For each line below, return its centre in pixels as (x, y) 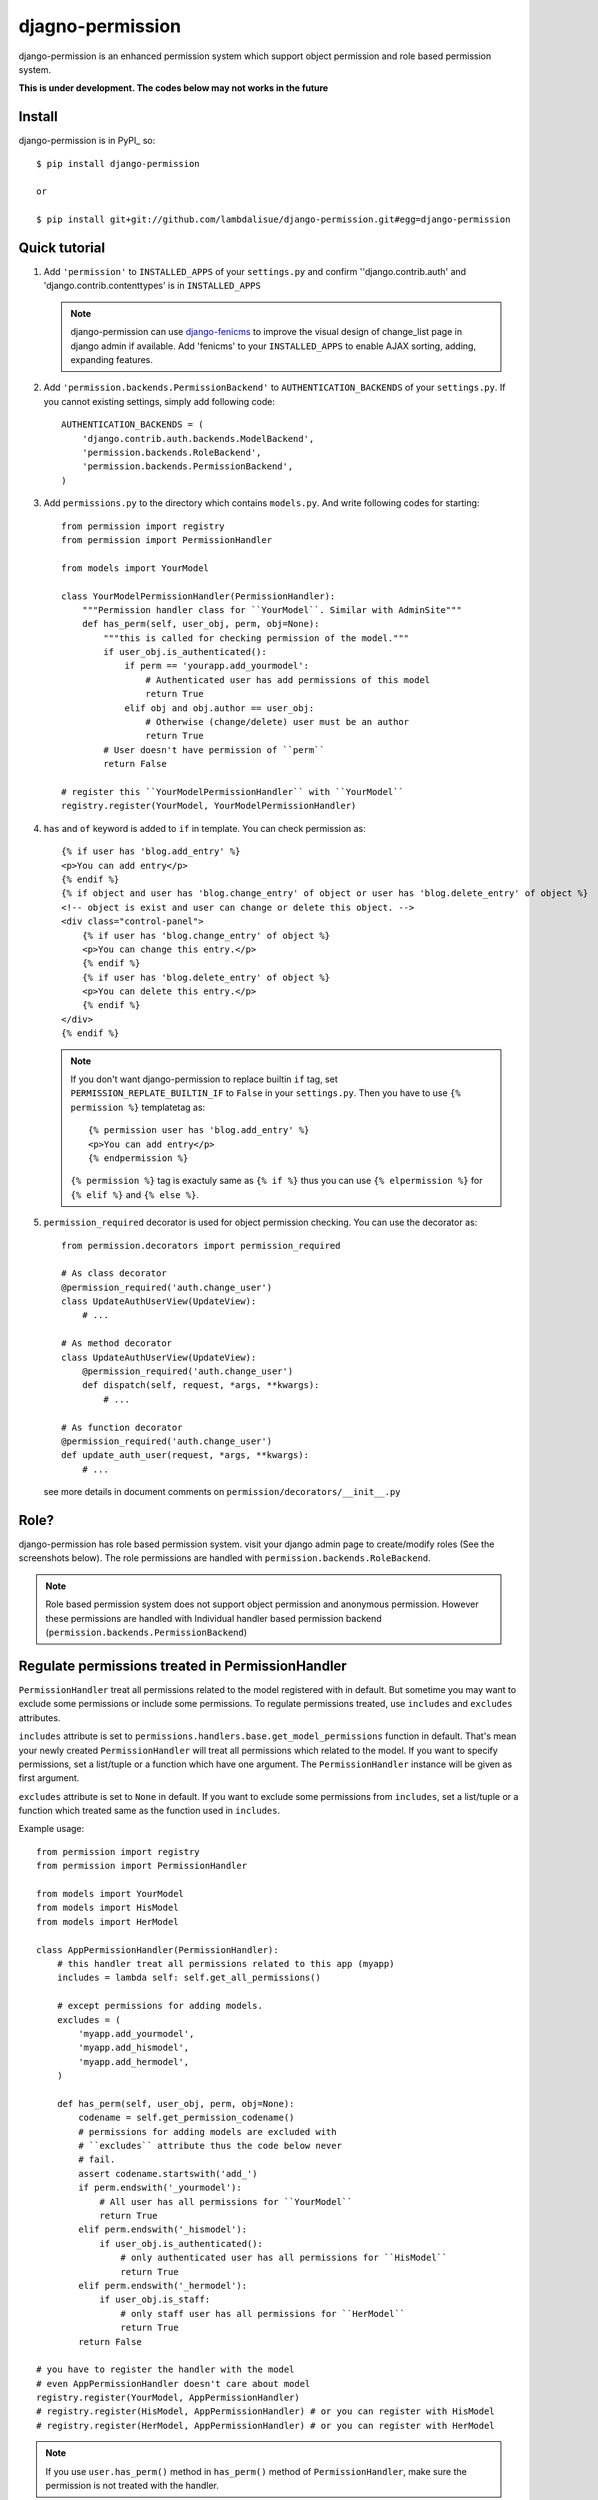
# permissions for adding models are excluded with (207, 2131)
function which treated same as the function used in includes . (149, 1811)
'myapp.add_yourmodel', (136, 2033)
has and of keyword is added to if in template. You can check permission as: (205, 828)
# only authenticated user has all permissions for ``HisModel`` (284, 2258)
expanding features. (112, 360)
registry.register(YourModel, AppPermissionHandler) (168, 2398)
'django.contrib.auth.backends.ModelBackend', (198, 438)
